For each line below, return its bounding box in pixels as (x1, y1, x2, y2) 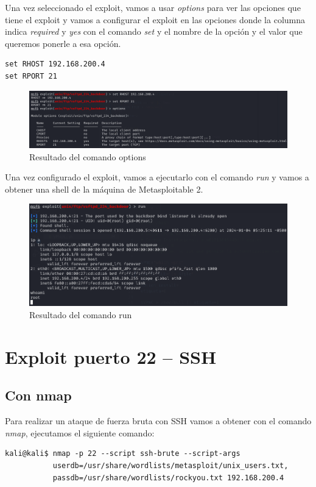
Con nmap (5, 386, 72, 405)
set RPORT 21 (5, 71, 57, 80)
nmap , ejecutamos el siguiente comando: (5, 426, 155, 439)
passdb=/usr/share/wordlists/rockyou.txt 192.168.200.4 (52, 473, 284, 482)
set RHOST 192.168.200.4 (5, 60, 105, 69)
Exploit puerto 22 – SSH (5, 344, 217, 369)
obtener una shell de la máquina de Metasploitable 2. (5, 182, 203, 195)
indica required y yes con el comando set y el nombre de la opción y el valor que (5, 25, 303, 38)
